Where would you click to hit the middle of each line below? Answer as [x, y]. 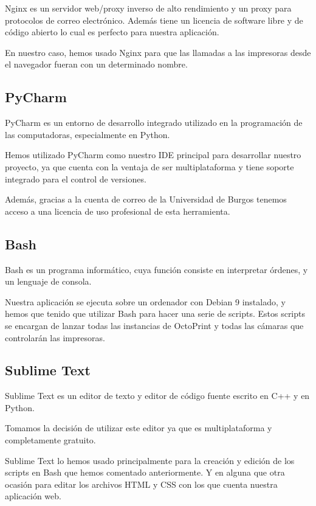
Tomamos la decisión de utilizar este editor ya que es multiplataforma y [139, 428]
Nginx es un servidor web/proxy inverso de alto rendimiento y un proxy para [148, 8]
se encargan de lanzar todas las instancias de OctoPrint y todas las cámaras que [154, 325]
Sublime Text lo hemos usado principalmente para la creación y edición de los [150, 460]
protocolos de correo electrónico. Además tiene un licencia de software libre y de [154, 20]
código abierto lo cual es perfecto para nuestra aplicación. [112, 32]
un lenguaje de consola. [48, 281]
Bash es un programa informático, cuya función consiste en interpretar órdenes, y [156, 269]
